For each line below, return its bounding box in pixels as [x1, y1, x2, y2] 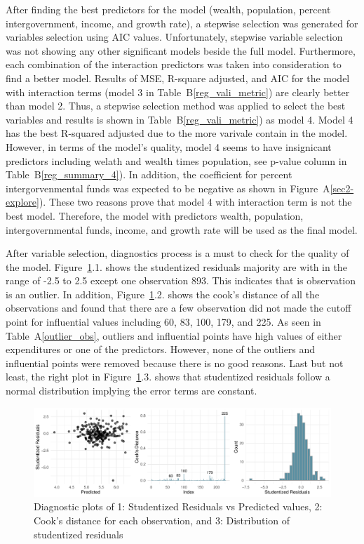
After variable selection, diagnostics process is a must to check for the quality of [6, 246, 349, 260]
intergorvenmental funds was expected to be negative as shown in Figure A [6, 180, 330, 195]
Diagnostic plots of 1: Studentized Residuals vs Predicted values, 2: [34, 499, 323, 514]
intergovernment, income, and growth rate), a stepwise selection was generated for [6, 15, 358, 30]
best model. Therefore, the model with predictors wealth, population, [6, 208, 304, 223]
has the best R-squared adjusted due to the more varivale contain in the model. [6, 126, 348, 140]
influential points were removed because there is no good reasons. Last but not [6, 355, 344, 370]
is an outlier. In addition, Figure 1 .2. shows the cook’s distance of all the [6, 286, 320, 301]
